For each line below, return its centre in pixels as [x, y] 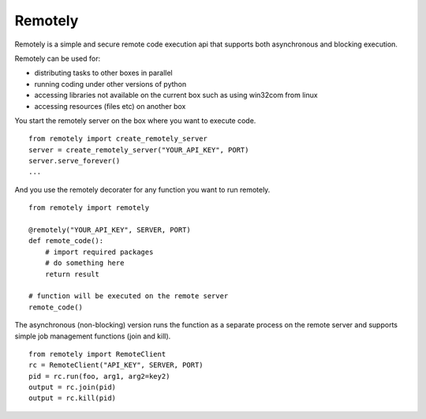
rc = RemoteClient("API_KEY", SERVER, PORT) [116, 365]
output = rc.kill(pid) [73, 398]
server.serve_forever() [75, 161]
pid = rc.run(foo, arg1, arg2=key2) [99, 376]
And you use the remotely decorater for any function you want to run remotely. [142, 189]
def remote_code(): [66, 241]
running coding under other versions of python [110, 84]
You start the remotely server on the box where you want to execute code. [135, 120]
